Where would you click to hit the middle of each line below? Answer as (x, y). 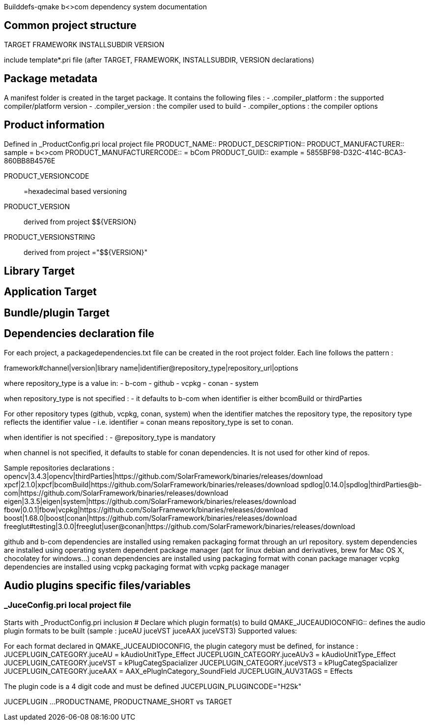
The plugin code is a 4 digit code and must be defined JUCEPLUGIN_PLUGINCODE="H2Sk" (153, 686)
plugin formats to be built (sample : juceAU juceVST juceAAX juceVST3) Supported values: (151, 630)
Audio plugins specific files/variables (98, 586)
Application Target (50, 292)
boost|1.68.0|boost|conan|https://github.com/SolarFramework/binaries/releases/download (151, 518)
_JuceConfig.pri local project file (68, 605)
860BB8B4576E (30, 160)
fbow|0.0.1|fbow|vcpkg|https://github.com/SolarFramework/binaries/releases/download (146, 509)
